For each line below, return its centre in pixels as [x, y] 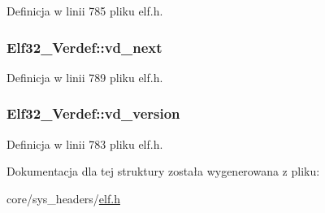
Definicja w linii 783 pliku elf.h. [85, 143]
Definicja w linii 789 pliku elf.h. [85, 77]
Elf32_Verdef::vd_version [93, 113]
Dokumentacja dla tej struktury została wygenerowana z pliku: [163, 171]
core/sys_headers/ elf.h [63, 198]
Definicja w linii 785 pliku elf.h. [85, 11]
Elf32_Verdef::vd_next [84, 47]
